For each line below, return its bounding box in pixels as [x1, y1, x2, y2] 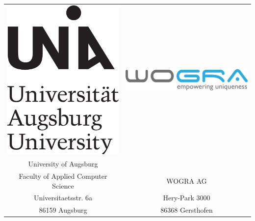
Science [52, 180, 74, 191]
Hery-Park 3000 [163, 193, 210, 203]
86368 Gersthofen [160, 205, 213, 215]
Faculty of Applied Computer [19, 170, 107, 181]
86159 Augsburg [39, 205, 87, 215]
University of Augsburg [28, 159, 98, 169]
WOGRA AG [166, 175, 207, 186]
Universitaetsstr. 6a [34, 193, 92, 203]
